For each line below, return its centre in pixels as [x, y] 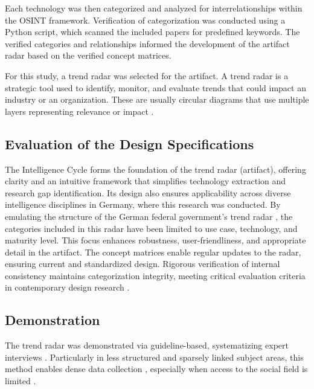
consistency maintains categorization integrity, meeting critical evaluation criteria [155, 275]
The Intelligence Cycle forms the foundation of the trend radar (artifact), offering [155, 169]
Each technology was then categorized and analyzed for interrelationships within [154, 8]
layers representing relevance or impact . [79, 111]
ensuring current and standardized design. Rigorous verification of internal [143, 264]
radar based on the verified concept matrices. [88, 55]
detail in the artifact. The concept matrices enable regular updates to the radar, [153, 252]
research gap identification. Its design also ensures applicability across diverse [148, 192]
